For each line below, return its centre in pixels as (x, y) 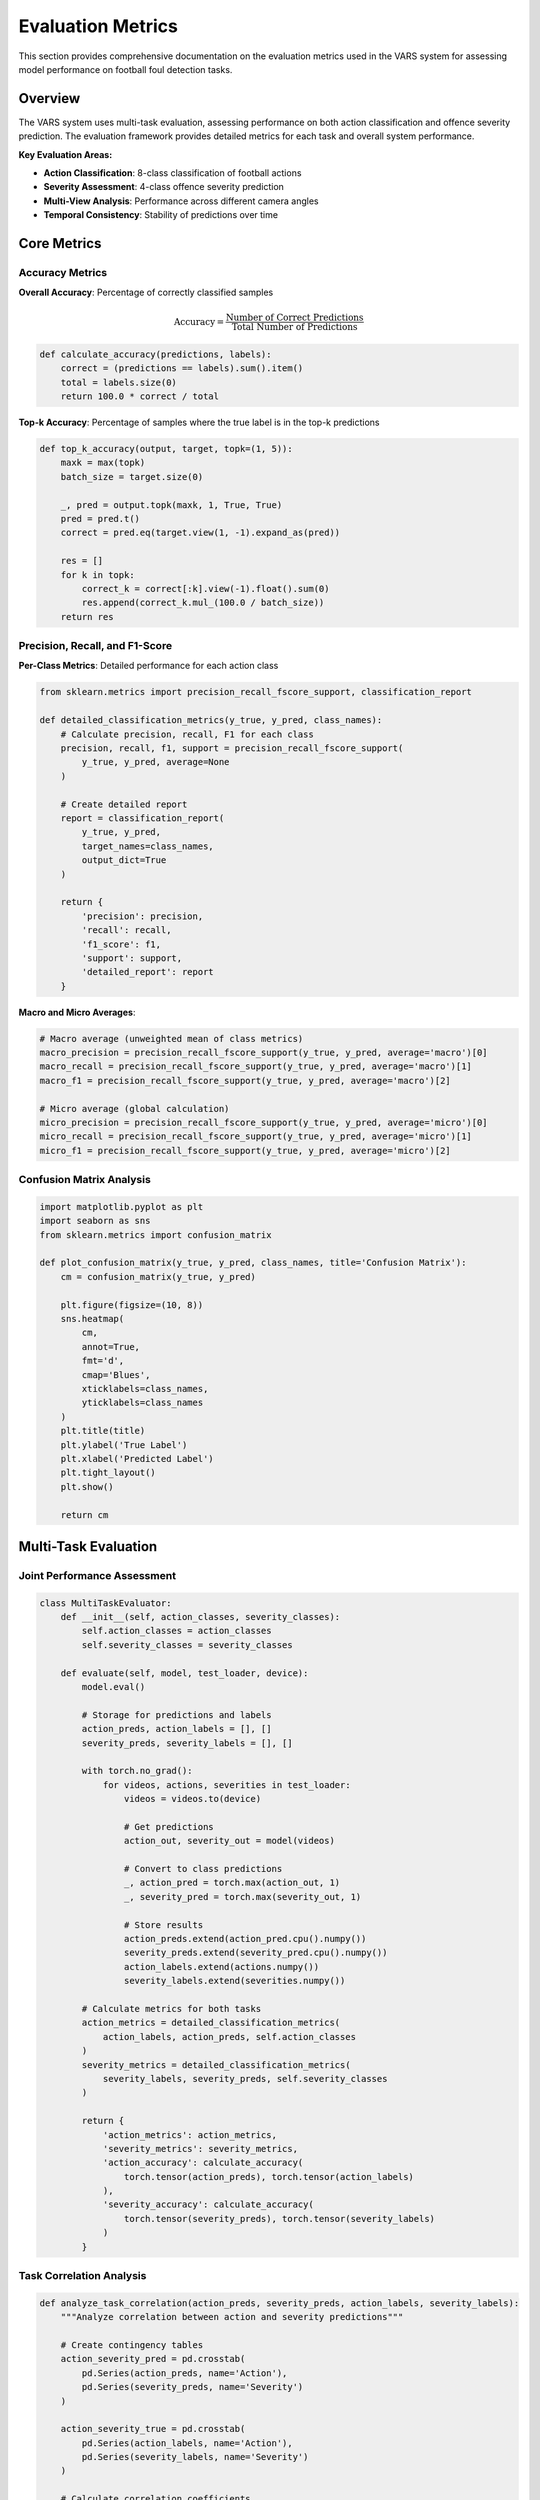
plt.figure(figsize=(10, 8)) (132, 1304)
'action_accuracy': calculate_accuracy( (203, 2163)
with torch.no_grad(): (137, 1771)
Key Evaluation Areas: (65, 154)
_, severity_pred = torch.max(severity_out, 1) (242, 1896)
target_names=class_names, (147, 846)
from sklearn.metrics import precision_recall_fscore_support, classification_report (255, 692)
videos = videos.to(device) (192, 1799)
